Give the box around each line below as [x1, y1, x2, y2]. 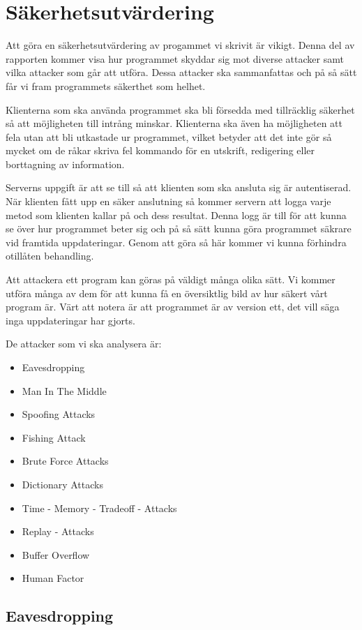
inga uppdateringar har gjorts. [6, 313, 135, 327]
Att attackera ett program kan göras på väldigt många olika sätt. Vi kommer [6, 272, 335, 287]
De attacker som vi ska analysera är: [6, 336, 162, 351]
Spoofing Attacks [22, 407, 96, 421]
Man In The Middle [22, 383, 107, 398]
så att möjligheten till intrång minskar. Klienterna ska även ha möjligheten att [6, 116, 342, 130]
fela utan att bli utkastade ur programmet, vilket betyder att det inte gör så [6, 129, 332, 144]
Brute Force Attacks [22, 453, 109, 468]
